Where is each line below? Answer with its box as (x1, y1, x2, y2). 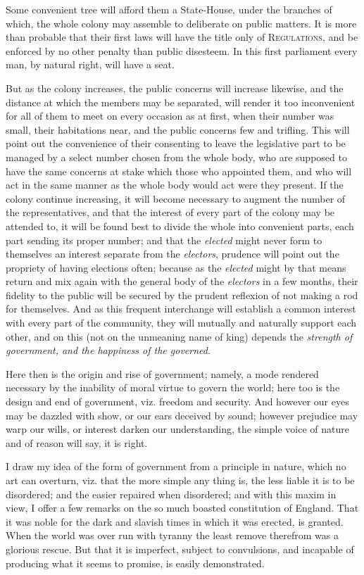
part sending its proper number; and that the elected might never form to (6, 232, 322, 247)
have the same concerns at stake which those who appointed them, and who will (6, 163, 352, 178)
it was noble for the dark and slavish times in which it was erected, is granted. (6, 514, 344, 529)
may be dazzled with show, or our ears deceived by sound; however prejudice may (6, 407, 358, 422)
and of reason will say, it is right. (6, 435, 148, 450)
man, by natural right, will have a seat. (6, 57, 175, 72)
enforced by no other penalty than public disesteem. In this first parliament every (6, 43, 358, 58)
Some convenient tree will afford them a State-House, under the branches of (6, 2, 332, 16)
